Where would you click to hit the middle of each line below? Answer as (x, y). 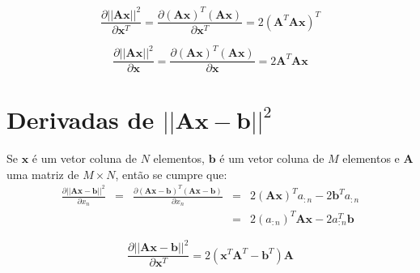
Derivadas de (81, 119)
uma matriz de (43, 174)
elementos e (371, 158)
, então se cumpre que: (171, 174)
